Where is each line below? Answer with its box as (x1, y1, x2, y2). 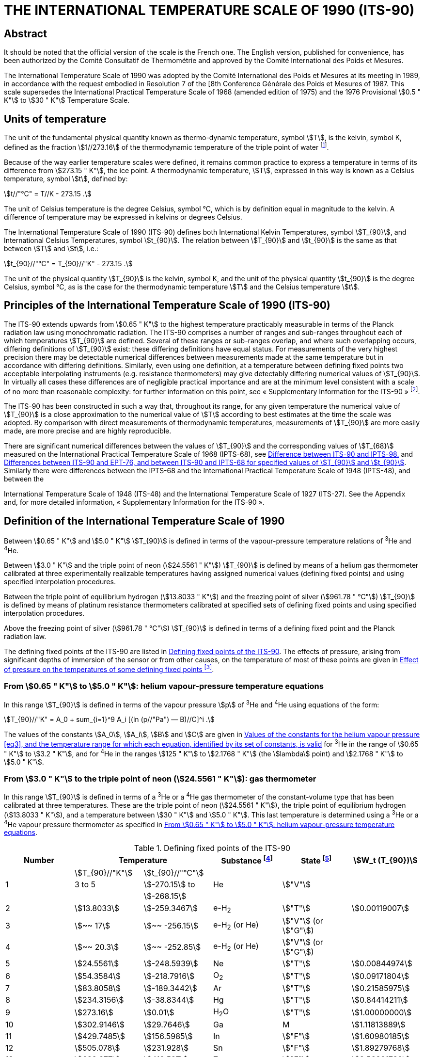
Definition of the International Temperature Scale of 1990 (4, 514, 285, 527)
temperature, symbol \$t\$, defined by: (4, 174, 128, 183)
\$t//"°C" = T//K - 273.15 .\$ (4, 189, 92, 198)
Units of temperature (4, 112, 107, 125)
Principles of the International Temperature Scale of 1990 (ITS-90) (4, 299, 330, 312)
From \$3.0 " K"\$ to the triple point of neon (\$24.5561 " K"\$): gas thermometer (4, 774, 316, 784)
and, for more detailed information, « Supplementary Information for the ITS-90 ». (4, 498, 265, 507)
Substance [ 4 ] (221, 854, 273, 866)
